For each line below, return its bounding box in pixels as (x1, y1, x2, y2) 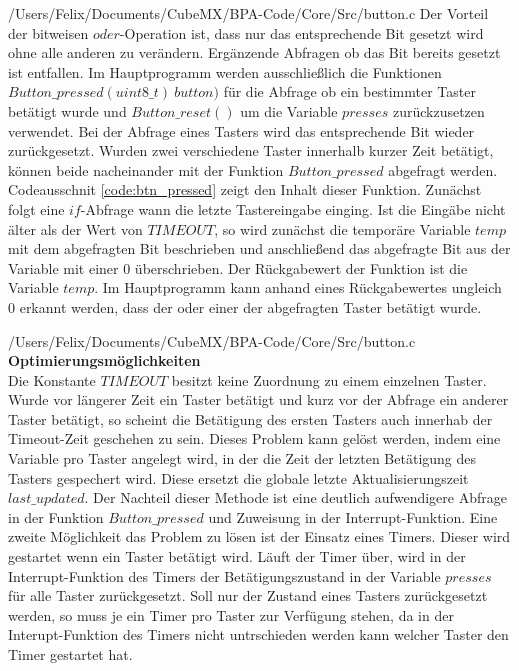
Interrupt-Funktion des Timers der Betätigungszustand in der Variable (8, 565, 441, 586)
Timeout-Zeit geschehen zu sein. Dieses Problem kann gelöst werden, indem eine (8, 428, 501, 449)
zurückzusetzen (392, 100, 485, 121)
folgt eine (8, 198, 65, 219)
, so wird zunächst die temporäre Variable (214, 218, 471, 239)
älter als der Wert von (8, 218, 143, 239)
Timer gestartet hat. (8, 644, 133, 664)
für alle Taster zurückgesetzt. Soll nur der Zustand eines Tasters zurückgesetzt (8, 585, 488, 606)
